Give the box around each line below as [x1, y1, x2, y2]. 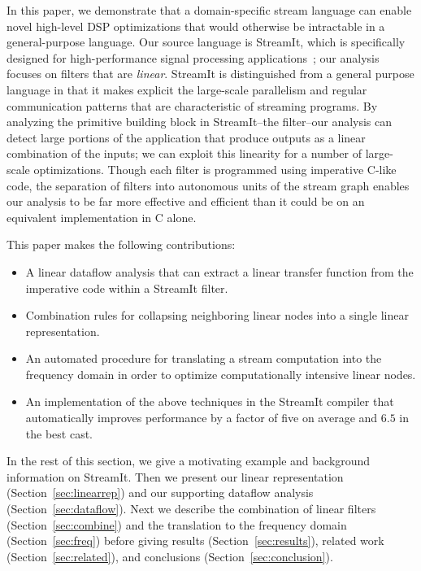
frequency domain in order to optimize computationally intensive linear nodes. [25, 365, 416, 382]
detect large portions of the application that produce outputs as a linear [7, 129, 366, 146]
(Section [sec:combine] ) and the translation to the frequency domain [7, 516, 347, 533]
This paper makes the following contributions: [7, 236, 236, 253]
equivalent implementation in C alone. [7, 208, 197, 225]
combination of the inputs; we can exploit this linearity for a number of [7, 145, 362, 162]
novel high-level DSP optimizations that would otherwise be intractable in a [7, 17, 385, 34]
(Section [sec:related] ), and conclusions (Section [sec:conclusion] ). [7, 547, 333, 564]
